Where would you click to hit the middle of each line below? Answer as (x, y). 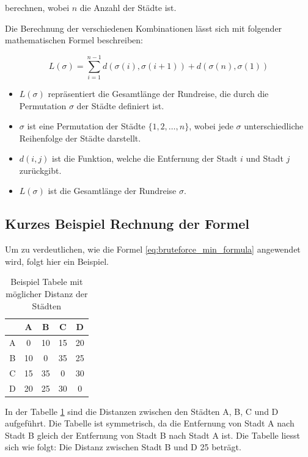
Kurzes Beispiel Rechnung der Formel (127, 224)
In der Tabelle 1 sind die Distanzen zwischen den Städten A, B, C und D (142, 411)
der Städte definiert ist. (120, 105)
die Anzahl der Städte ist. (128, 7)
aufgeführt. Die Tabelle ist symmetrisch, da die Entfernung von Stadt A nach (150, 423)
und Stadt (265, 158)
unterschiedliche (274, 126)
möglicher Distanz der (47, 294)
